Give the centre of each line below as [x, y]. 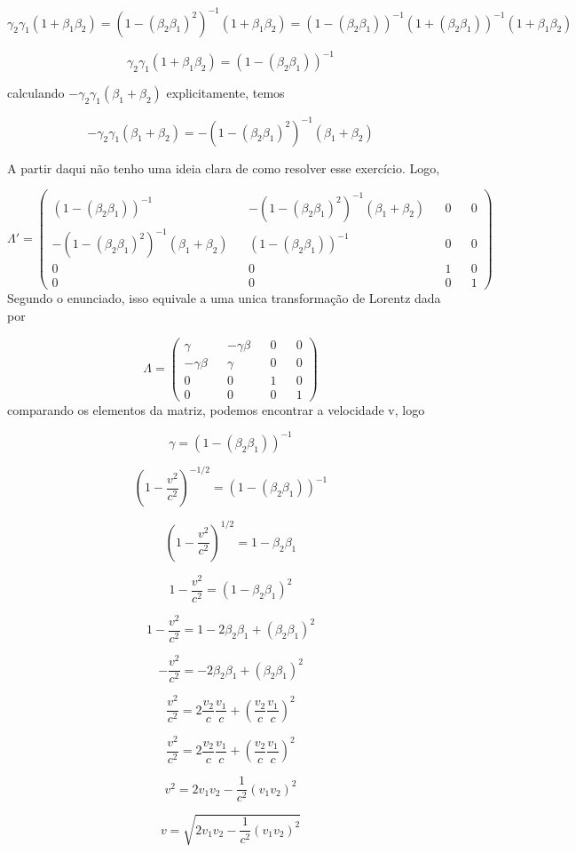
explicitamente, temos [225, 92]
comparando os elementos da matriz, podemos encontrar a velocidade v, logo [216, 409]
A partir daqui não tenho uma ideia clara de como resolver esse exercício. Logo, [224, 167]
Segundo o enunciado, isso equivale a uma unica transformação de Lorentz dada [224, 298]
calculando [36, 92]
